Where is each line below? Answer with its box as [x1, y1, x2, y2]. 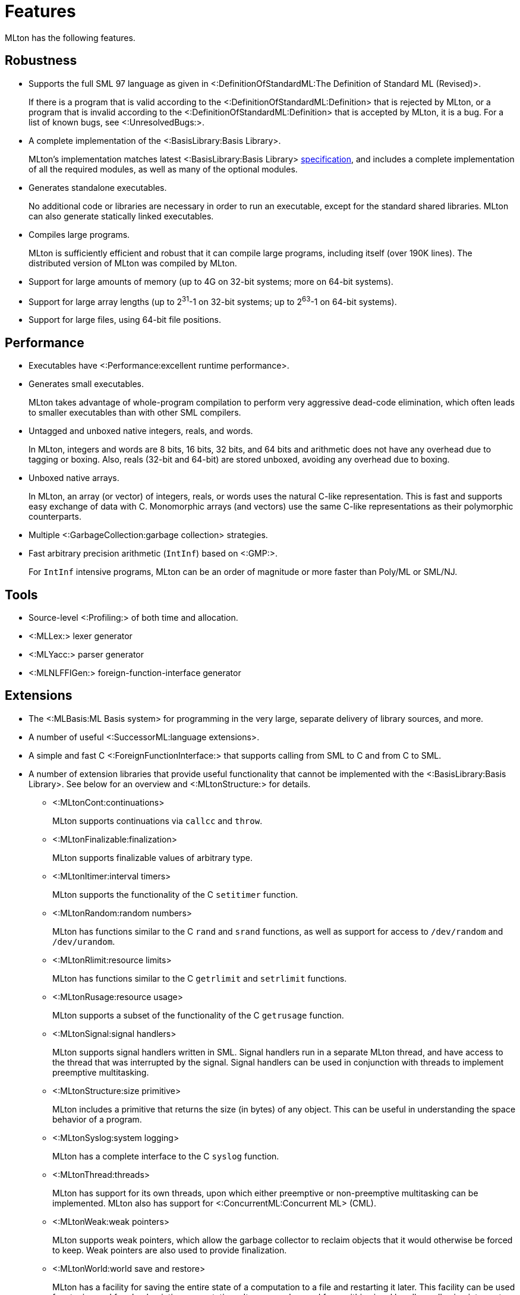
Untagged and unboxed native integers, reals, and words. [29, 426, 253, 436]
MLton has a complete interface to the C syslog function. [52, 1151, 279, 1161]
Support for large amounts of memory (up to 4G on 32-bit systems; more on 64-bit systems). [29, 276, 393, 287]
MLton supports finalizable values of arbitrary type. [52, 852, 253, 863]
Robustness [5, 53, 77, 68]
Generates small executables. [29, 379, 144, 389]
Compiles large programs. [29, 229, 130, 240]
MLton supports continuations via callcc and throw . [52, 815, 263, 826]
